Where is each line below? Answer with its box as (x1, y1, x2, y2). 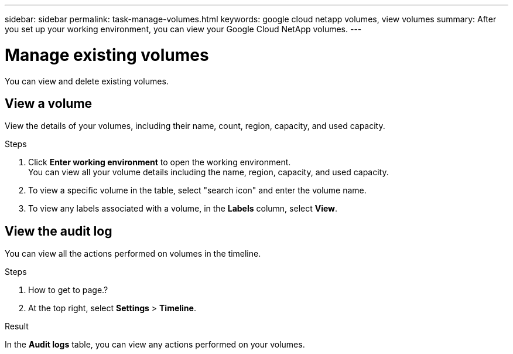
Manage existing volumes (5, 45, 209, 65)
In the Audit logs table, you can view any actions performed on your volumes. (5, 339, 305, 350)
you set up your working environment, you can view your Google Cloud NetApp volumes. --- (5, 24, 362, 34)
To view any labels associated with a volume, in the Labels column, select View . (28, 203, 338, 214)
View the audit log (5, 223, 112, 239)
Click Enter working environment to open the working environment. (28, 157, 291, 168)
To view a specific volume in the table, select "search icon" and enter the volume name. (28, 185, 367, 196)
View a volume (5, 96, 93, 111)
